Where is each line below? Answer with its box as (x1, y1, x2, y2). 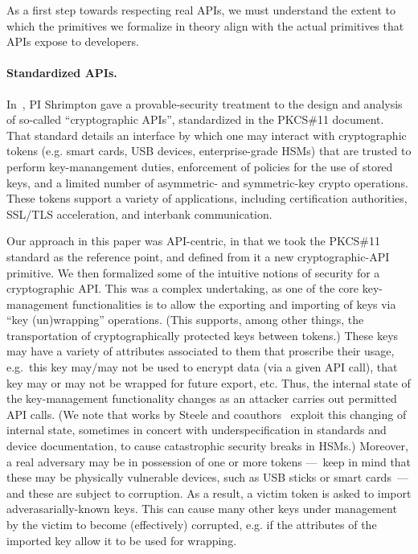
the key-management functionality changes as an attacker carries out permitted (6, 390, 397, 407)
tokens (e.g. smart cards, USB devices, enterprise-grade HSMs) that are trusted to (6, 142, 412, 159)
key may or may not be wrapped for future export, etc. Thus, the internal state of (6, 374, 411, 391)
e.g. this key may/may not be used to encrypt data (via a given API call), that (6, 359, 398, 375)
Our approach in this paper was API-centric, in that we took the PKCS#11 (6, 232, 381, 249)
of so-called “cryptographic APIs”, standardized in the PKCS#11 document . (6, 111, 384, 128)
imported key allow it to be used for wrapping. (6, 531, 237, 548)
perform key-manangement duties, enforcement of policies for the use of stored (6, 158, 393, 174)
